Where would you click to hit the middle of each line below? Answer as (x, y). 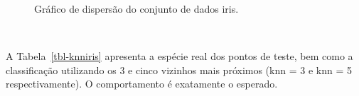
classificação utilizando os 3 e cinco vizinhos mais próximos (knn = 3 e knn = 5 (179, 70)
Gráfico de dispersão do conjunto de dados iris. (136, 8)
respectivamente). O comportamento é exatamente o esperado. (142, 84)
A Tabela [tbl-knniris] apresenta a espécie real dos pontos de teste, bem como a (179, 56)
